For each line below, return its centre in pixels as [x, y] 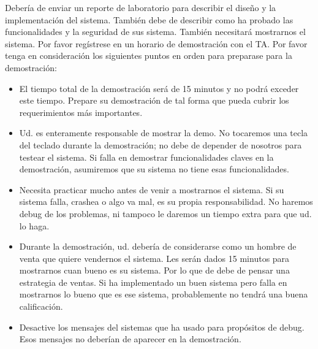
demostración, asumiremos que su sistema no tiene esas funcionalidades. [154, 169]
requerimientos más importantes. [81, 112]
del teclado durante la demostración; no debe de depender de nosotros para [161, 144]
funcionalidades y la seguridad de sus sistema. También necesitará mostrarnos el [155, 32]
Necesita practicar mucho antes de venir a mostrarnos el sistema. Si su [152, 189]
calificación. [41, 306]
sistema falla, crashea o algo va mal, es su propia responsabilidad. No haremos [166, 201]
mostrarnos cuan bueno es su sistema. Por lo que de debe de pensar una [154, 270]
